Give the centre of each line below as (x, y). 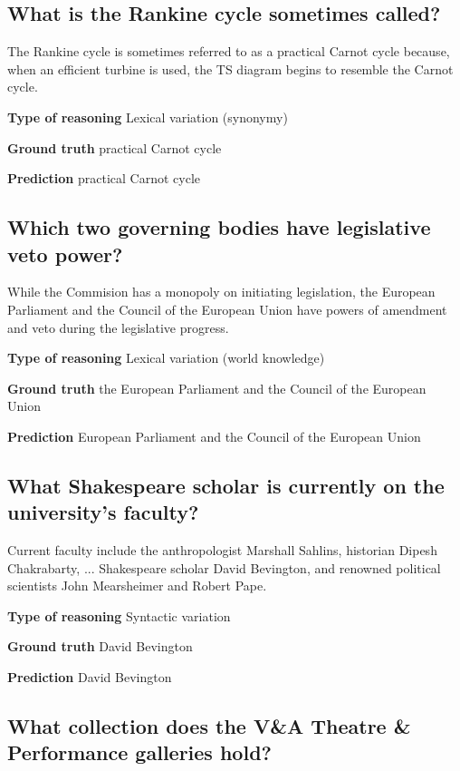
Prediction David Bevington (90, 677)
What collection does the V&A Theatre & (209, 726)
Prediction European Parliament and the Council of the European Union (214, 436)
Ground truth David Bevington (100, 646)
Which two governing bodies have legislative (219, 227)
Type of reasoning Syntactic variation (119, 615)
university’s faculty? (103, 512)
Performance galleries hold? (139, 752)
